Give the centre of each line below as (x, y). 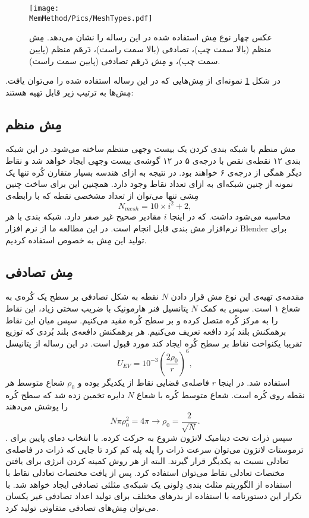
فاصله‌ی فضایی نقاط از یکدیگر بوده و (143, 382)
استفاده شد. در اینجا (254, 382)
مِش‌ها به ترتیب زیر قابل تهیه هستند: (70, 92)
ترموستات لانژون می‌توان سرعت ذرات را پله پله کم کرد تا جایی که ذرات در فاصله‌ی (154, 449)
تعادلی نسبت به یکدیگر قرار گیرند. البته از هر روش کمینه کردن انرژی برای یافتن (147, 461)
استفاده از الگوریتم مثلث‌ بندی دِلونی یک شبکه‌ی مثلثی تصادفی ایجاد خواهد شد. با (149, 484)
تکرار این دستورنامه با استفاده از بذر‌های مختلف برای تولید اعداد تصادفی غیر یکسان (154, 496)
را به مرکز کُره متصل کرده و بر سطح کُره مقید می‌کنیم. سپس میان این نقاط (142, 320)
